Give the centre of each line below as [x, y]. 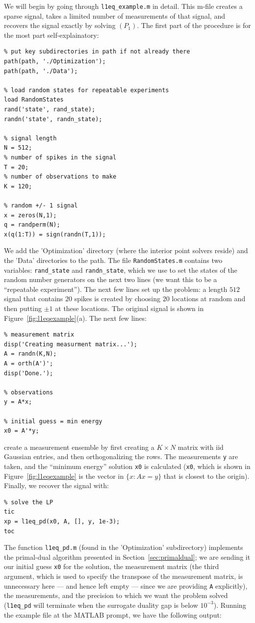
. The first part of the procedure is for [194, 25]
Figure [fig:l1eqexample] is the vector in [64, 476]
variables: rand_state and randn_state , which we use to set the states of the [121, 270]
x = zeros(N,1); [30, 215]
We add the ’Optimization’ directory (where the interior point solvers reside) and [126, 250]
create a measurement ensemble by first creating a [79, 447]
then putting [23, 308]
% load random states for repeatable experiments [87, 90]
